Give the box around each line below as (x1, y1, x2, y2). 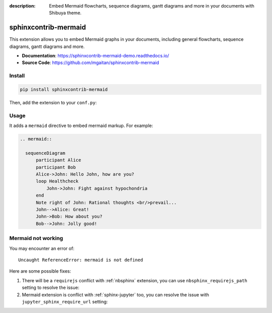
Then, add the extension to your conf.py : (9, 100, 97, 105)
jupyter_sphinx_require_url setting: (22, 298, 108, 304)
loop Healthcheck (36, 178, 79, 184)
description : (9, 3, 36, 9)
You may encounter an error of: (9, 245, 75, 252)
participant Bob (36, 164, 76, 170)
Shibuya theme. (49, 10, 82, 16)
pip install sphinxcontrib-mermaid (20, 87, 108, 93)
